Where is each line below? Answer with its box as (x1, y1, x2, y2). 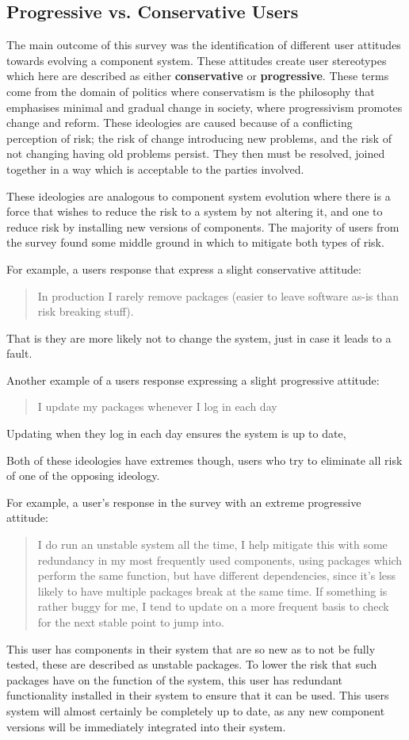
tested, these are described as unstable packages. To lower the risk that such (6, 656, 377, 673)
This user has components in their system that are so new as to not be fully (6, 640, 376, 657)
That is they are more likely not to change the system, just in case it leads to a (6, 329, 392, 346)
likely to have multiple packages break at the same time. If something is (37, 582, 388, 599)
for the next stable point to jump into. (37, 614, 224, 631)
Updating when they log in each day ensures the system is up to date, (6, 425, 346, 442)
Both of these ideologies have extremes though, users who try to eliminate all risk (6, 451, 403, 468)
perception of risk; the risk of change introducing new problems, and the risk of (6, 129, 392, 146)
